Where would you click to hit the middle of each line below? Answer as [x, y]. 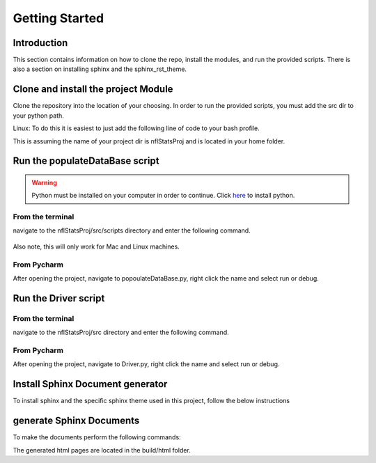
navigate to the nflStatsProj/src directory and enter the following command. [121, 332]
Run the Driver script [59, 298]
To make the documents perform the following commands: [97, 437]
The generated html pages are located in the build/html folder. [102, 450]
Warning [44, 182]
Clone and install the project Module [93, 89]
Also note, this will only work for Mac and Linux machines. [96, 246]
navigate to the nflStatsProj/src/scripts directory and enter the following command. [132, 230]
